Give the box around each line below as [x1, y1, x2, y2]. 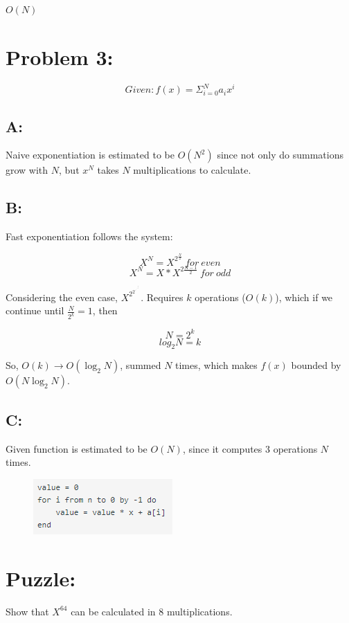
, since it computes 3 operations [182, 441, 318, 455]
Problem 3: [6, 42, 114, 71]
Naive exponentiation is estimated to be [6, 147, 174, 162]
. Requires [141, 289, 184, 304]
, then [92, 303, 118, 318]
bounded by [291, 358, 341, 372]
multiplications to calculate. [133, 163, 251, 177]
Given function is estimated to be [6, 441, 147, 455]
